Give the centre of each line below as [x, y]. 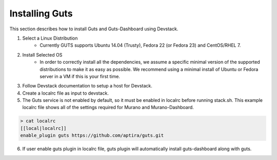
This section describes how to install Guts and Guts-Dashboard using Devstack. [94, 29]
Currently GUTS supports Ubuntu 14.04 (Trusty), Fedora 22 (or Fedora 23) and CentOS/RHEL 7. [140, 45]
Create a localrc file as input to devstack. [65, 93]
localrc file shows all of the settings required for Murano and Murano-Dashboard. [108, 108]
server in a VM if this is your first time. [80, 76]
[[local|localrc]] [43, 128]
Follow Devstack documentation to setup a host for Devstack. [87, 86]
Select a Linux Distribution [50, 38]
